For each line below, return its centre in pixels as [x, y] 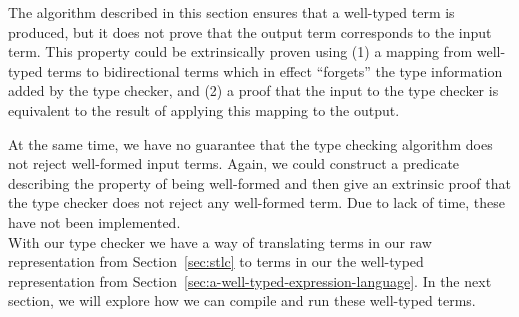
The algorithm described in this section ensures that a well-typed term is [231, 12]
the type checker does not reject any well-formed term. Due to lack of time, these [257, 202]
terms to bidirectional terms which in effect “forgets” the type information [275, 70]
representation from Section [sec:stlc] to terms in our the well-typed [216, 261]
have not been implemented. [94, 221]
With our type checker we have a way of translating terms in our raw [220, 241]
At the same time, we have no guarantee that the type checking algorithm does [250, 143]
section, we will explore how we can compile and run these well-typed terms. [242, 300]
